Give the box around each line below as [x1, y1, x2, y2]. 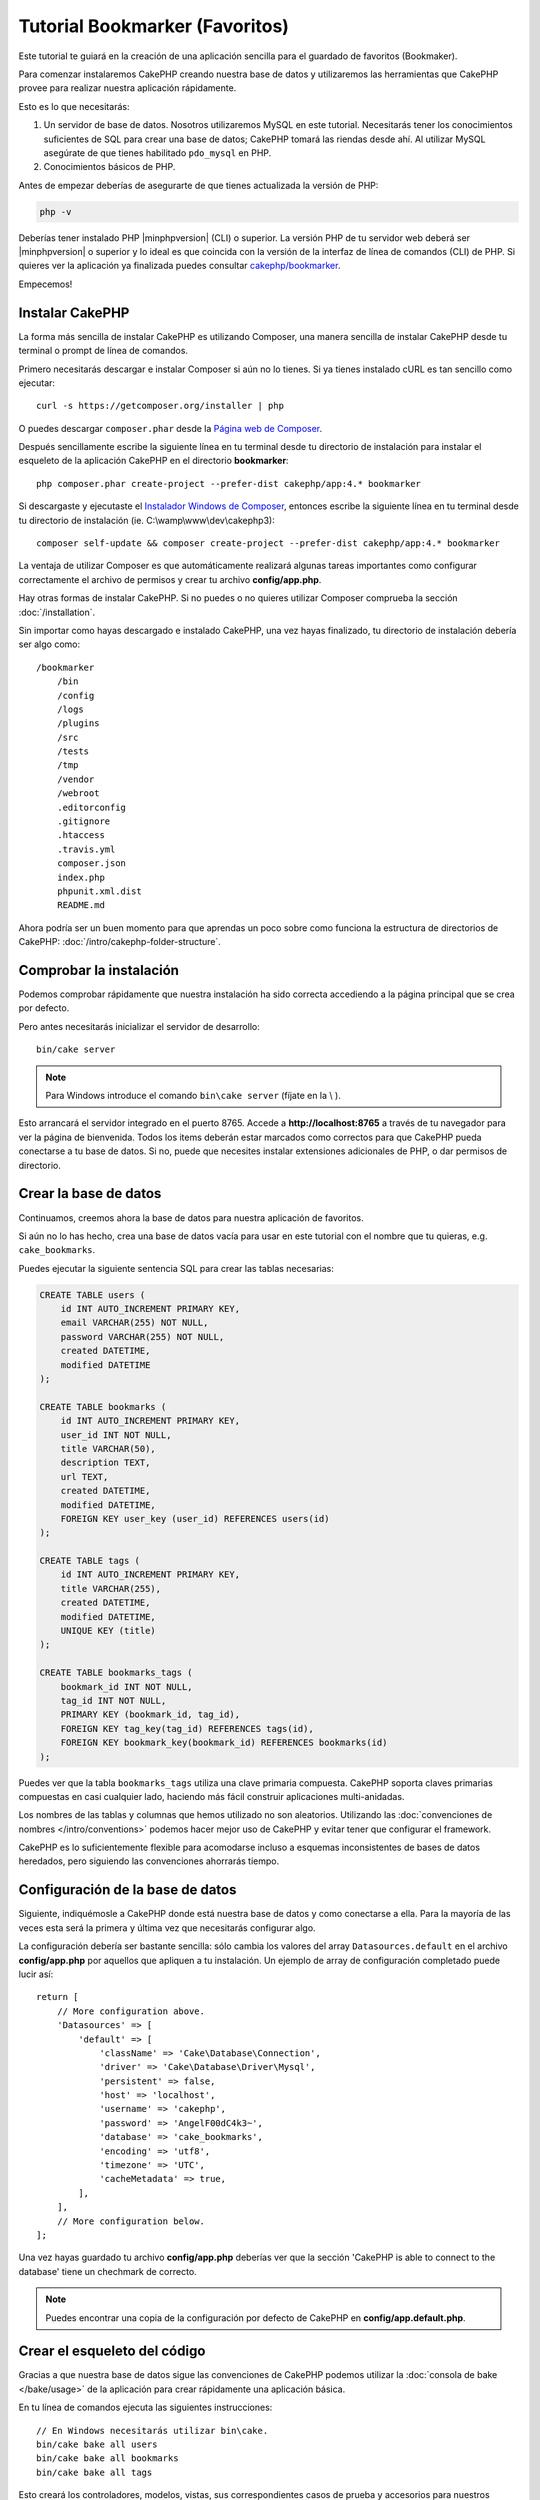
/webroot [56, 788, 100, 799]
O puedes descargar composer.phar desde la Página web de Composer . [18, 422, 323, 434]
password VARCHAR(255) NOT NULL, [60, 1331, 225, 1342]
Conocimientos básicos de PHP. [43, 161, 176, 173]
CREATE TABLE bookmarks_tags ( [39, 1667, 194, 1679]
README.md [56, 900, 105, 911]
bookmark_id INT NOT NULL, [60, 1681, 194, 1692]
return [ [36, 1991, 79, 2003]
